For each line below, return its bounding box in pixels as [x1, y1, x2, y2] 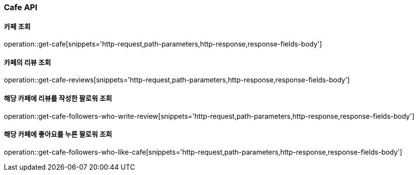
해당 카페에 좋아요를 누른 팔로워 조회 [4, 130, 112, 139]
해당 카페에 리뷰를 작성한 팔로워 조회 [4, 94, 112, 103]
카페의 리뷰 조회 [4, 58, 51, 66]
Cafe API [4, 2, 37, 12]
